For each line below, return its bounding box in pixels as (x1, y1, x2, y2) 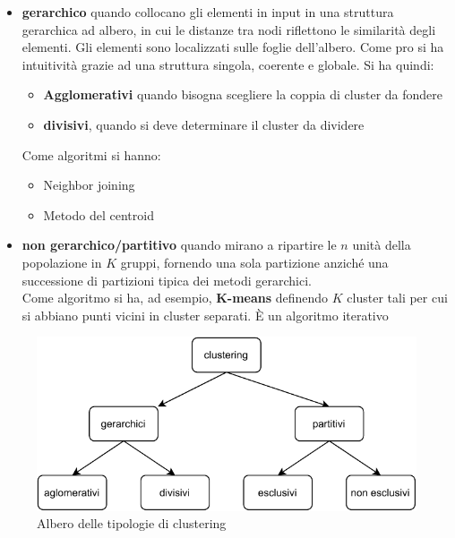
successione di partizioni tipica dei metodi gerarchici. (21, 270, 312, 289)
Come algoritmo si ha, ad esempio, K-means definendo (21, 288, 329, 307)
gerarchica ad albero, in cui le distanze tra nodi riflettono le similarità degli (21, 20, 436, 38)
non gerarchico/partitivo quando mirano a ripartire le (21, 235, 337, 254)
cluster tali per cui (347, 288, 448, 307)
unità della (352, 235, 411, 254)
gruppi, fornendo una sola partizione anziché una (120, 252, 389, 271)
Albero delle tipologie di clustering (37, 514, 227, 533)
